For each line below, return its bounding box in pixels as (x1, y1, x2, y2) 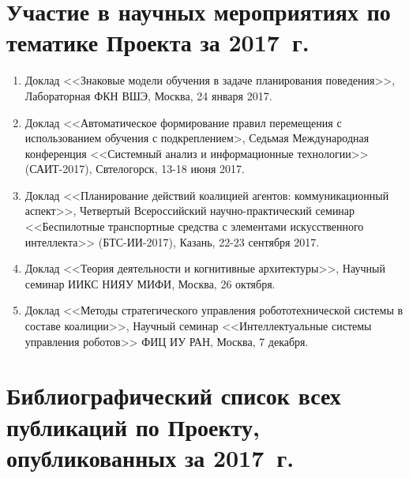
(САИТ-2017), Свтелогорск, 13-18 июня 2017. (24, 160, 245, 177)
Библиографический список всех (6, 379, 341, 412)
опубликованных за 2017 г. (6, 441, 295, 473)
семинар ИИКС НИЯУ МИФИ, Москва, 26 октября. (24, 275, 276, 292)
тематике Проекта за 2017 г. (6, 26, 310, 58)
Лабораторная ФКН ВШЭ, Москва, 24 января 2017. (24, 87, 272, 104)
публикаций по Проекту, (6, 410, 260, 442)
